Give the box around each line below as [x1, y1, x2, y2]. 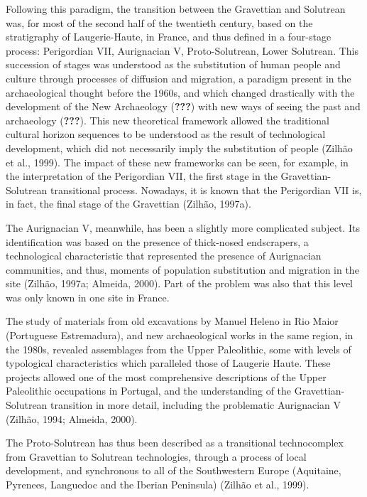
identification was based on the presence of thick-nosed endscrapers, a [6, 234, 309, 249]
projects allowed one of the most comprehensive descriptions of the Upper [6, 369, 327, 384]
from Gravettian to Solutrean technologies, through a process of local [6, 449, 307, 464]
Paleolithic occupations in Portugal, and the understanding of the [6, 383, 292, 398]
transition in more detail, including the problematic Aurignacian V [50, 397, 341, 412]
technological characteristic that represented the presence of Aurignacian [6, 248, 322, 263]
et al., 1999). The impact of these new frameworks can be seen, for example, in [6, 154, 349, 169]
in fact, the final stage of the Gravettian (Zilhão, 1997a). [6, 196, 251, 211]
